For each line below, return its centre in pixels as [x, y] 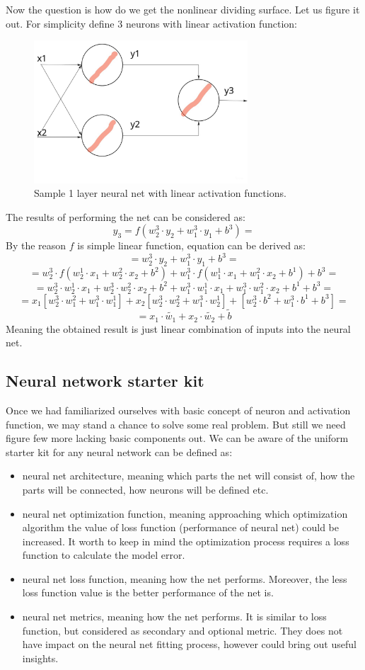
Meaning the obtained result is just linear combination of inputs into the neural [178, 328]
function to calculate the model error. [104, 555]
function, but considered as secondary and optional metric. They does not [182, 630]
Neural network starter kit [105, 381]
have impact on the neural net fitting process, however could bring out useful [189, 644]
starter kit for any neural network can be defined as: [119, 452]
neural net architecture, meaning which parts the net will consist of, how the [189, 476]
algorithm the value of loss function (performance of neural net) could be [180, 527]
